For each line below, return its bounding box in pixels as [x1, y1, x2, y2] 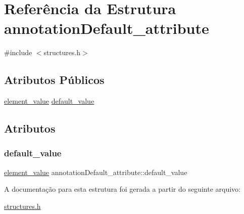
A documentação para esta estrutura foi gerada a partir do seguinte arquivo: [4, 184, 240, 194]
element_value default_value [4, 96, 94, 106]
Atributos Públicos [4, 72, 105, 88]
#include [4, 47, 32, 58]
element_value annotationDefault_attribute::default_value [4, 166, 187, 177]
